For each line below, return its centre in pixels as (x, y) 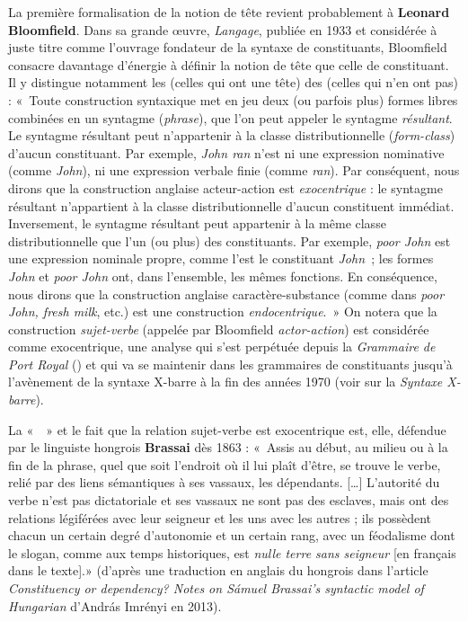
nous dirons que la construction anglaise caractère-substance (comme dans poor (226, 293)
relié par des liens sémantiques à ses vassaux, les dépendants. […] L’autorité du (224, 482)
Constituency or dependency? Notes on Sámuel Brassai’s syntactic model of (216, 588)
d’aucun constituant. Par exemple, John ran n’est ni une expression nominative (226, 152)
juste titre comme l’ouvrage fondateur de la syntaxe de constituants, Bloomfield (228, 47)
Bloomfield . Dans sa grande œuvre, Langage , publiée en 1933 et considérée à (223, 29)
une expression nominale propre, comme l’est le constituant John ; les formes (221, 258)
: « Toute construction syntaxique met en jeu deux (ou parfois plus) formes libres (233, 99)
